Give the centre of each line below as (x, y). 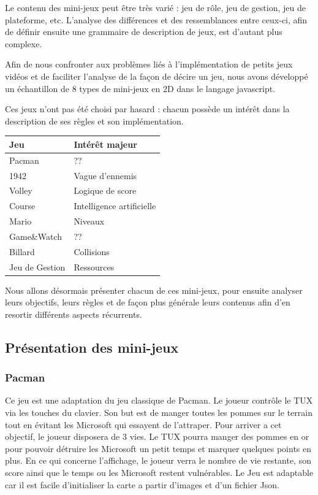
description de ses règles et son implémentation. (94, 121)
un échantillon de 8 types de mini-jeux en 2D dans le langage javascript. (140, 88)
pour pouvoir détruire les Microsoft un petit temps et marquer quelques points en (158, 448)
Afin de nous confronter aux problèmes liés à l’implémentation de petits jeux (149, 64)
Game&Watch (36, 236)
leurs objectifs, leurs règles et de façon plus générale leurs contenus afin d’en (148, 302)
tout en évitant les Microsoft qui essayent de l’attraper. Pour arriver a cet (143, 424)
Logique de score (105, 190)
